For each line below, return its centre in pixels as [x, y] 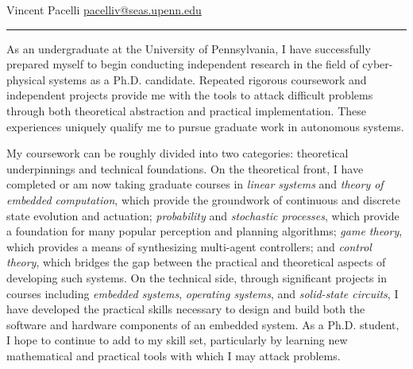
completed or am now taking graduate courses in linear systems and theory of [195, 184]
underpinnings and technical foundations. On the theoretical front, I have [185, 168]
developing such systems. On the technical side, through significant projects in [197, 277]
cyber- [378, 64]
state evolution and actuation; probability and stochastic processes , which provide [203, 215]
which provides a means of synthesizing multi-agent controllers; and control [189, 246]
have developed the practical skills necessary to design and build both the [186, 309]
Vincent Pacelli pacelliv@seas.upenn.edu [104, 10]
